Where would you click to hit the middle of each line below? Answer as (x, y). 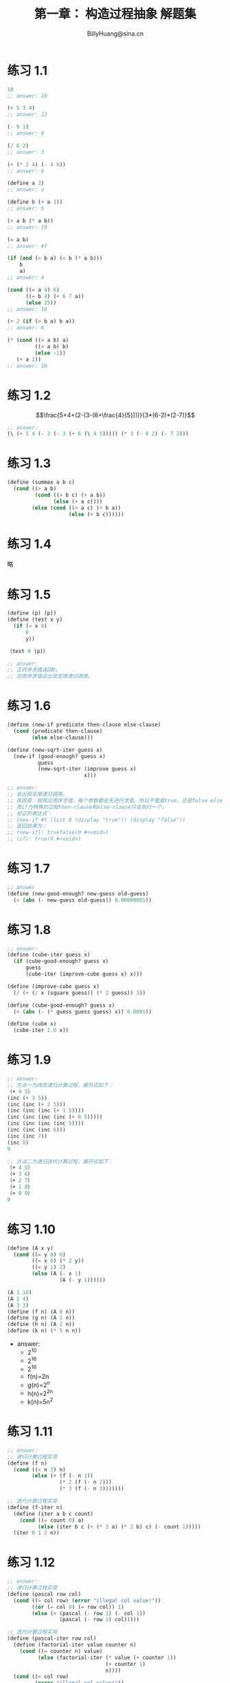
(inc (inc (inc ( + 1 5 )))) (46, 1111)
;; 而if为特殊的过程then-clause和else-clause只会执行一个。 (87, 807)
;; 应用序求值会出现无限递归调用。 (50, 676)
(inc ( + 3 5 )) (27, 1098)
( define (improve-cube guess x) (53, 986)
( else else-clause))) (63, 737)
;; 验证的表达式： (30, 813)
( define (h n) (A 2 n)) (41, 1325)
